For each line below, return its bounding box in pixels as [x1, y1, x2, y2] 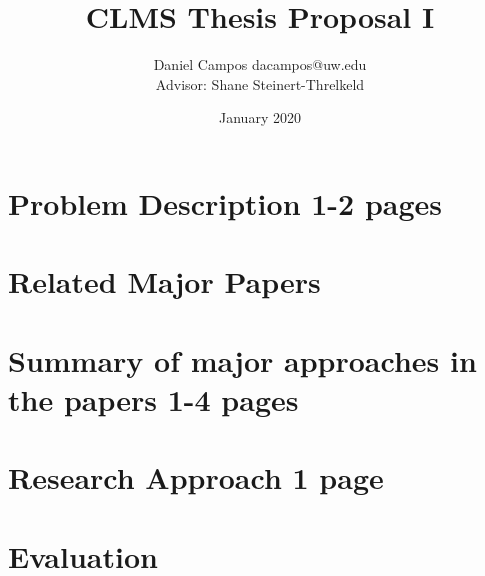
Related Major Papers [8, 261, 321, 302]
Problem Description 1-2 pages [8, 182, 443, 223]
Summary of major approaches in [8, 339, 477, 380]
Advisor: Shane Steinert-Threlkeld [155, 73, 365, 94]
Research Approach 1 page [8, 457, 384, 498]
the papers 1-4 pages [8, 378, 299, 419]
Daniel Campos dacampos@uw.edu [153, 54, 367, 75]
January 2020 [219, 107, 301, 128]
